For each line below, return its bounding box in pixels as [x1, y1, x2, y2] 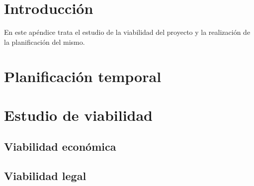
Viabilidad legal [4, 168, 86, 184]
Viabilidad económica [4, 139, 116, 154]
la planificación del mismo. [4, 36, 85, 47]
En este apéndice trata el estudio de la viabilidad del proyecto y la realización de [4, 27, 251, 37]
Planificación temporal [4, 66, 162, 86]
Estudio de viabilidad [4, 104, 153, 125]
